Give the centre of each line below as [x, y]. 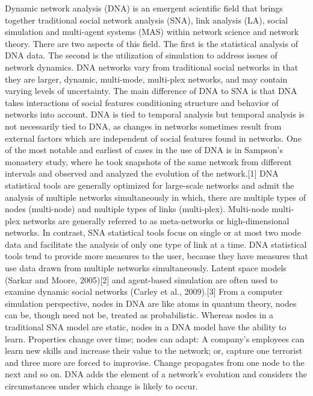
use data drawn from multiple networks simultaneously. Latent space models [146, 268]
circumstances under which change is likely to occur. [101, 386]
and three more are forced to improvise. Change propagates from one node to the [155, 362]
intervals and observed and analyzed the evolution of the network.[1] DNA [142, 173]
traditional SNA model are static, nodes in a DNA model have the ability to [146, 327]
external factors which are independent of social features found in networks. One [153, 138]
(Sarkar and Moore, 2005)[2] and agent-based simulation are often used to [141, 279]
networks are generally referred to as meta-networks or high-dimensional [156, 220]
